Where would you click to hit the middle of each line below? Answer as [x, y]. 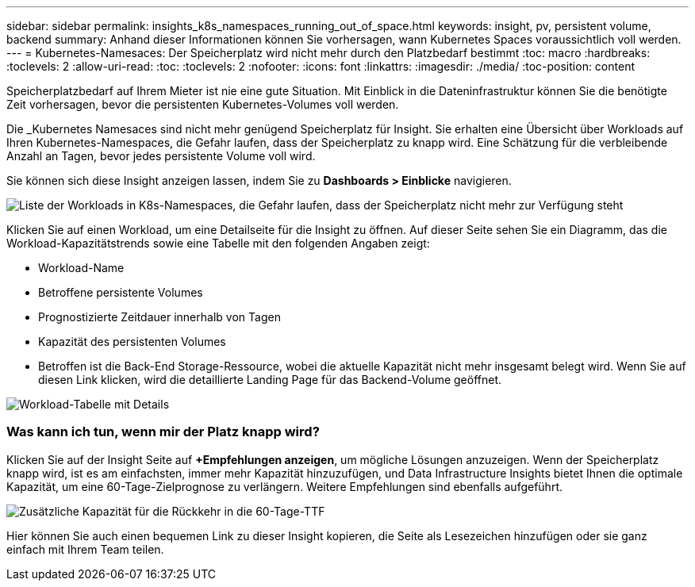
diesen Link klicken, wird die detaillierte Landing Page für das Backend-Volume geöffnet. [270, 380]
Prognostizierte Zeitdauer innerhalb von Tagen [159, 317]
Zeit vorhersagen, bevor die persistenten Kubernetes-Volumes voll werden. [203, 104]
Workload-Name [81, 268]
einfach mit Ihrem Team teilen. [85, 549]
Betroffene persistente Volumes [121, 292]
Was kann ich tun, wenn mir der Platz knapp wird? [163, 432]
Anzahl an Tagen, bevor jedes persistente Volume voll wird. [161, 156]
